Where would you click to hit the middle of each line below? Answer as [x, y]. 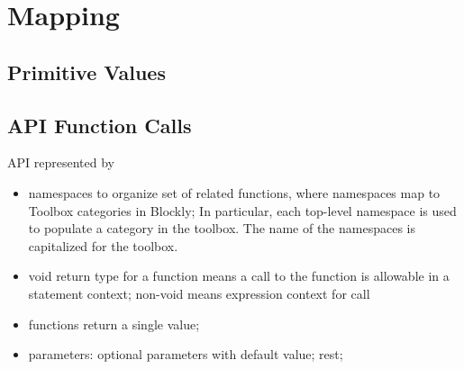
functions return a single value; [114, 324]
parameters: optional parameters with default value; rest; [186, 354]
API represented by [61, 162]
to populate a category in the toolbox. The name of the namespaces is [222, 228]
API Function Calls [100, 125]
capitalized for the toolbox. [103, 245]
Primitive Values [86, 72]
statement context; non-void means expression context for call [199, 293]
